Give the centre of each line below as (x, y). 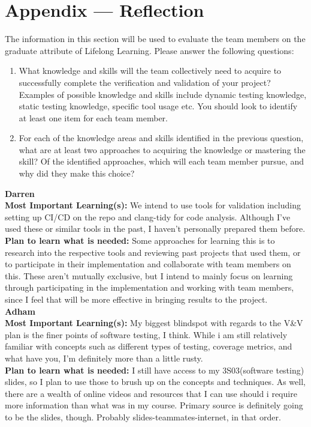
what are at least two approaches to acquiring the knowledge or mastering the (162, 149)
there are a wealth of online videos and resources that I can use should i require (151, 393)
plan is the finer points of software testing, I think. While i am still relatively (146, 334)
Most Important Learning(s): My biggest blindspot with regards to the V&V (154, 323)
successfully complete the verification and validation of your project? (145, 82)
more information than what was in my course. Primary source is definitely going (154, 405)
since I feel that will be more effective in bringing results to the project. (136, 299)
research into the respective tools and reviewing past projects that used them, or (153, 252)
